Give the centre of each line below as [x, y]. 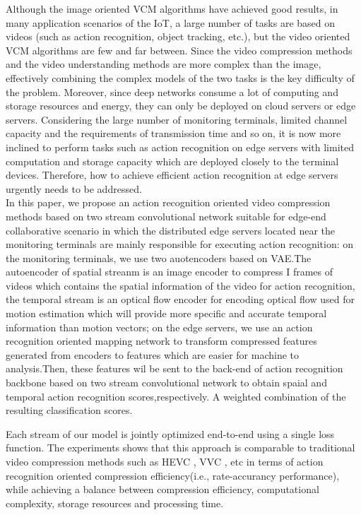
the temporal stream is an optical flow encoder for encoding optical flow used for [180, 299]
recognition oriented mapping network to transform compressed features [161, 341]
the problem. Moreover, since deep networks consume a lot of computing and [172, 91]
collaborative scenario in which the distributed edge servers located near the [171, 230]
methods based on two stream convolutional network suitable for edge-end [166, 216]
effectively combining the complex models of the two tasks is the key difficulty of [180, 77]
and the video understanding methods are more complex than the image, [164, 64]
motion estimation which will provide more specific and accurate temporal [166, 313]
